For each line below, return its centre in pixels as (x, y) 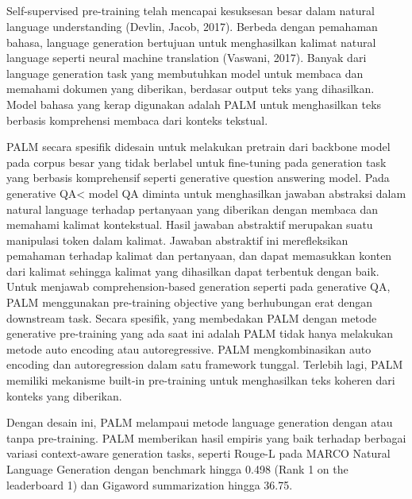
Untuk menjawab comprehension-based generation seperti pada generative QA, (198, 286)
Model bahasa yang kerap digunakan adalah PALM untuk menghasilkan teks (194, 104)
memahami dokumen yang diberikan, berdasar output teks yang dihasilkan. (191, 89)
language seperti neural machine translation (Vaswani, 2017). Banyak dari (187, 58)
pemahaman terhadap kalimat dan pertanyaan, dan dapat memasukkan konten (199, 255)
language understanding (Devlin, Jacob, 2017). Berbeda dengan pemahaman (192, 26)
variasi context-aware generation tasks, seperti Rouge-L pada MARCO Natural (198, 453)
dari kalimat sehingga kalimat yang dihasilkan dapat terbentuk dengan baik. (193, 271)
